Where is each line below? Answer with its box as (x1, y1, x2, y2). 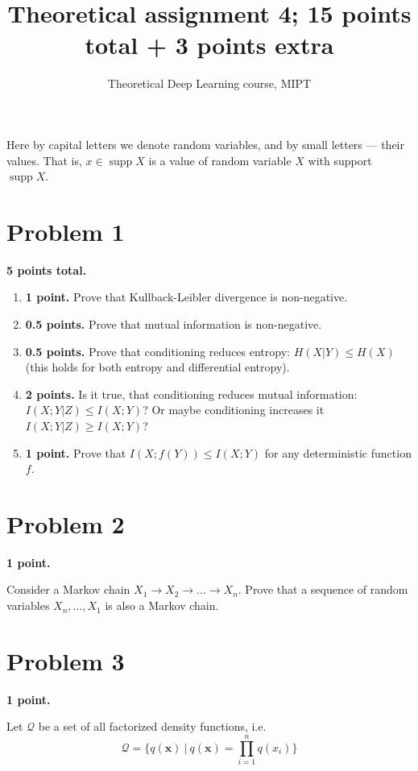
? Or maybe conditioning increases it (143, 401, 325, 418)
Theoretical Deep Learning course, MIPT (107, 75, 312, 92)
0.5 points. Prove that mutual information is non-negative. (25, 316, 322, 332)
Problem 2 (6, 507, 125, 540)
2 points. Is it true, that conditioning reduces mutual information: (25, 385, 358, 402)
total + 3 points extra (85, 28, 334, 61)
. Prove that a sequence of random (238, 581, 408, 598)
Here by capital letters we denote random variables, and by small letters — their (6, 135, 405, 152)
